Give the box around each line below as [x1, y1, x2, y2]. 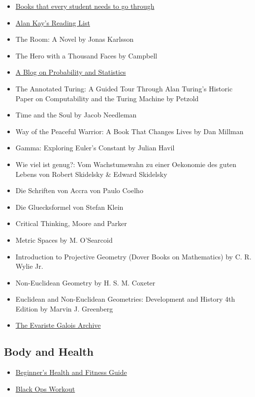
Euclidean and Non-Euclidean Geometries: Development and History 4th [15, 294, 235, 304]
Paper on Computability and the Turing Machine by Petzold [15, 93, 199, 103]
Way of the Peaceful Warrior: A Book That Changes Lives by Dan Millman [15, 126, 244, 136]
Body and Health [4, 344, 94, 359]
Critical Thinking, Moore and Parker [15, 218, 127, 228]
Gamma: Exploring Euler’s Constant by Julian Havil [15, 142, 175, 153]
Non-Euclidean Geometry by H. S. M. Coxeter [15, 277, 156, 287]
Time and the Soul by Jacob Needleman [15, 110, 137, 120]
